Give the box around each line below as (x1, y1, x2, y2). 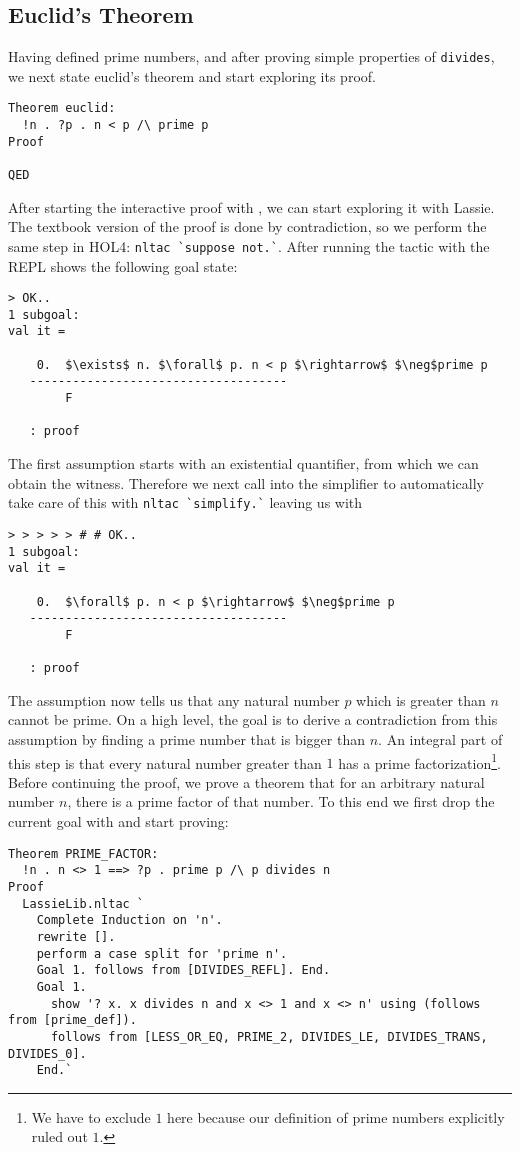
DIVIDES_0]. (8, 1046, 87, 1061)
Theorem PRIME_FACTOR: (8, 846, 159, 861)
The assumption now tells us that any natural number (8, 689, 340, 710)
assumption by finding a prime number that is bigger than (8, 729, 365, 750)
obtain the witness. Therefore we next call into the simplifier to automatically (8, 472, 484, 493)
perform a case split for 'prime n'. (36, 946, 288, 961)
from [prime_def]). (8, 1013, 137, 1028)
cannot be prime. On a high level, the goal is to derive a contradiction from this (8, 709, 498, 730)
